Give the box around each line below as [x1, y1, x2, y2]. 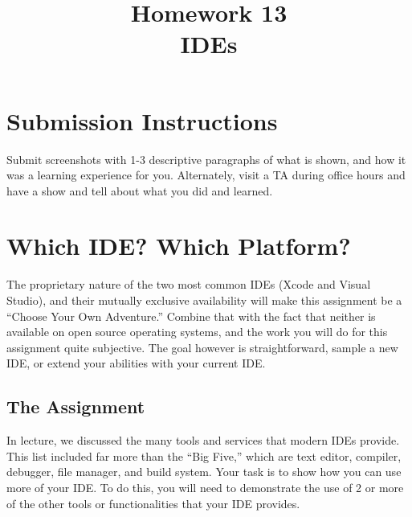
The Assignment [6, 394, 145, 419]
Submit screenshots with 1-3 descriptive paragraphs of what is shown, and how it [6, 150, 406, 167]
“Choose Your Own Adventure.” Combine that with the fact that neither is [6, 307, 376, 324]
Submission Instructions [6, 104, 278, 137]
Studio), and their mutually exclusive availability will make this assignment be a [6, 292, 402, 308]
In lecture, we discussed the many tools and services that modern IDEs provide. [6, 432, 400, 449]
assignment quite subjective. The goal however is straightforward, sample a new [6, 339, 398, 355]
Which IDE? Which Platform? [6, 229, 351, 262]
